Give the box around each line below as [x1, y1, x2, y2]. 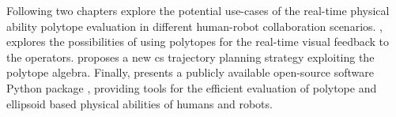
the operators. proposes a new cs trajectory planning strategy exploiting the [6, 48, 375, 65]
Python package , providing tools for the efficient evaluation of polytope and [6, 79, 377, 96]
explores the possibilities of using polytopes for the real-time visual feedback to [6, 33, 390, 50]
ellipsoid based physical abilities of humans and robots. [6, 95, 273, 111]
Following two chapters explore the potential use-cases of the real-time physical [6, 2, 390, 18]
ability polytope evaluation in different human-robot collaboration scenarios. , [6, 17, 383, 34]
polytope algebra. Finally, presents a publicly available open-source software [6, 64, 375, 81]
